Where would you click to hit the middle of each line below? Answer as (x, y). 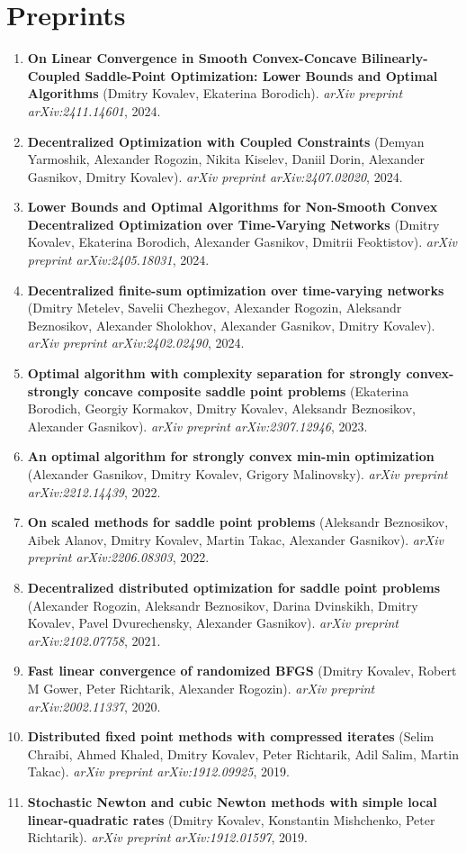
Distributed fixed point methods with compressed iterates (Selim (231, 736)
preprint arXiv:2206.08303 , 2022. (118, 557)
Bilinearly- (394, 58)
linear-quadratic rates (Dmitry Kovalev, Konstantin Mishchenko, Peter (231, 819)
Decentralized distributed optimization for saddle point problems (234, 587)
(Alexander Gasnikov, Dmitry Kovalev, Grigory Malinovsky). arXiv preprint (237, 474)
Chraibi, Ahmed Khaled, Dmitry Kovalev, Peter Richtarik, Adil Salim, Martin (243, 753)
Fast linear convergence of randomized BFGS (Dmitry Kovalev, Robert (242, 671)
